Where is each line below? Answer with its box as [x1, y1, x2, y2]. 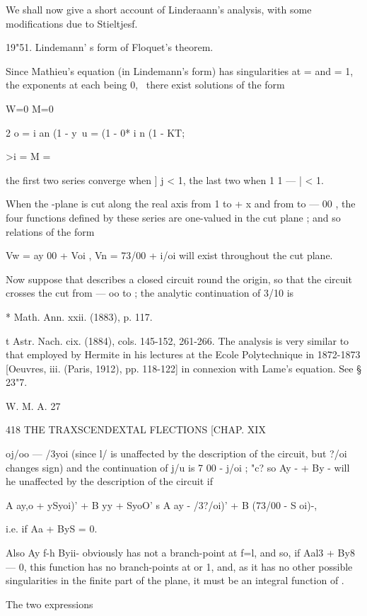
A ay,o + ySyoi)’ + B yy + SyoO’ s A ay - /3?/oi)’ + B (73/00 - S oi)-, [6, 497, 318, 512]
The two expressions [6, 596, 93, 611]
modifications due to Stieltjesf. [6, 16, 138, 30]
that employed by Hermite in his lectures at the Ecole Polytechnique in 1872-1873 [6, 347, 361, 362]
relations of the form [6, 224, 95, 239]
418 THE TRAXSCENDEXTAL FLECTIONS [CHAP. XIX [6, 422, 266, 437]
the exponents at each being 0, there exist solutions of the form [6, 77, 285, 92]
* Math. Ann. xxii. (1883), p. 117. [6, 309, 153, 324]
